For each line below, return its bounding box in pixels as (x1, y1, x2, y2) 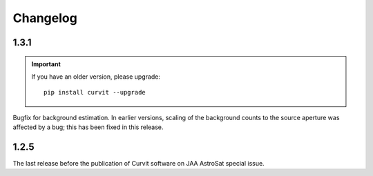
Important (31, 59, 61, 68)
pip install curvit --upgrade (44, 88, 146, 97)
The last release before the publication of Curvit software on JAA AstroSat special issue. (12, 159, 265, 168)
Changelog (12, 10, 77, 26)
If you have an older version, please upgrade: (31, 72, 160, 81)
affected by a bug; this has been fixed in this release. (12, 123, 164, 131)
